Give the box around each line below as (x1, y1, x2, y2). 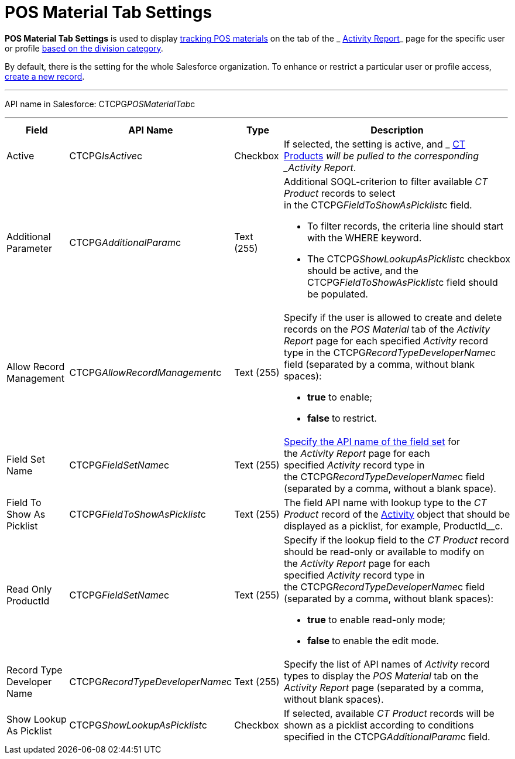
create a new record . (5, 71, 85, 81)
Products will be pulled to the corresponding (283, 149, 479, 162)
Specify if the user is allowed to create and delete (283, 311, 502, 323)
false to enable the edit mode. (307, 634, 439, 647)
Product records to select (283, 187, 396, 199)
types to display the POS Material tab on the (283, 669, 479, 682)
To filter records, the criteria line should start (307, 220, 503, 232)
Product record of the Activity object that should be (283, 508, 510, 520)
